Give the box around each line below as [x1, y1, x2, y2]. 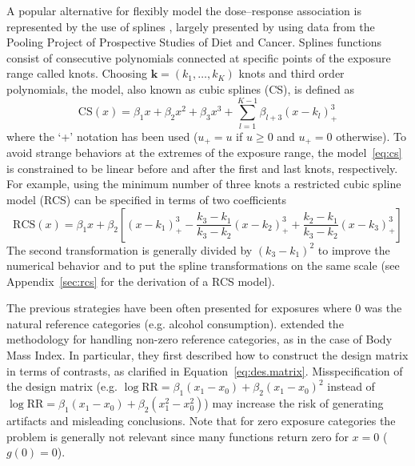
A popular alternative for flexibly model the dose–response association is [6, 2, 361, 18]
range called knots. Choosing [6, 65, 147, 82]
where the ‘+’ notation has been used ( [6, 127, 198, 144]
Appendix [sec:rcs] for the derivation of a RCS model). [6, 272, 275, 289]
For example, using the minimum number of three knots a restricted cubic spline [6, 175, 401, 192]
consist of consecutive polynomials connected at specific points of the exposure [6, 49, 391, 66]
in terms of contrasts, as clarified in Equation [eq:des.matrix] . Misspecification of [6, 362, 403, 379]
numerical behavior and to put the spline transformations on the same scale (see [6, 257, 400, 274]
